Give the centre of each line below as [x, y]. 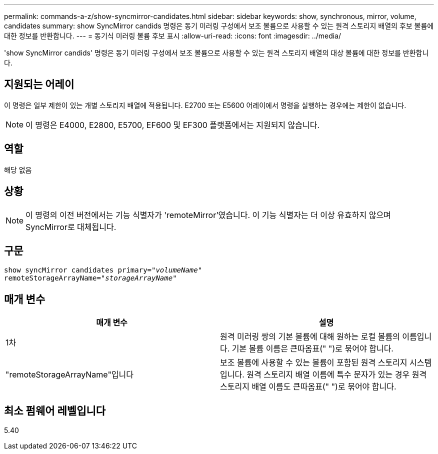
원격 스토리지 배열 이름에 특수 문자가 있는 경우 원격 [337, 375]
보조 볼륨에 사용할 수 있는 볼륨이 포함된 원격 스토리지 [314, 363]
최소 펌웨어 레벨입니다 [55, 410]
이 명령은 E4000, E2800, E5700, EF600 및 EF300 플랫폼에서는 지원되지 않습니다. [173, 125]
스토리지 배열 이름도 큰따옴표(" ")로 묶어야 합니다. [308, 387]
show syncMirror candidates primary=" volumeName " [103, 270]
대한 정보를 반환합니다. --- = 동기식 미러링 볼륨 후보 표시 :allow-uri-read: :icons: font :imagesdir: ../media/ [173, 36]
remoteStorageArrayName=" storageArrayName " [90, 278]
